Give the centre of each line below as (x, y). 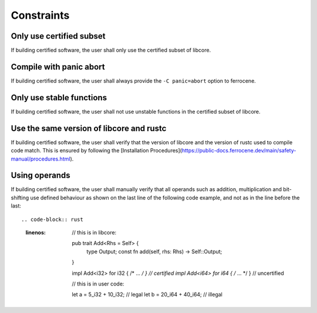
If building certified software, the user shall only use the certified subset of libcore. (111, 50)
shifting (20, 198)
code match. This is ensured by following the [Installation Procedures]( (96, 151)
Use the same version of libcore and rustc (89, 128)
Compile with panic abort (58, 67)
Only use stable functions (59, 98)
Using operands (41, 176)
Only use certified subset (58, 36)
